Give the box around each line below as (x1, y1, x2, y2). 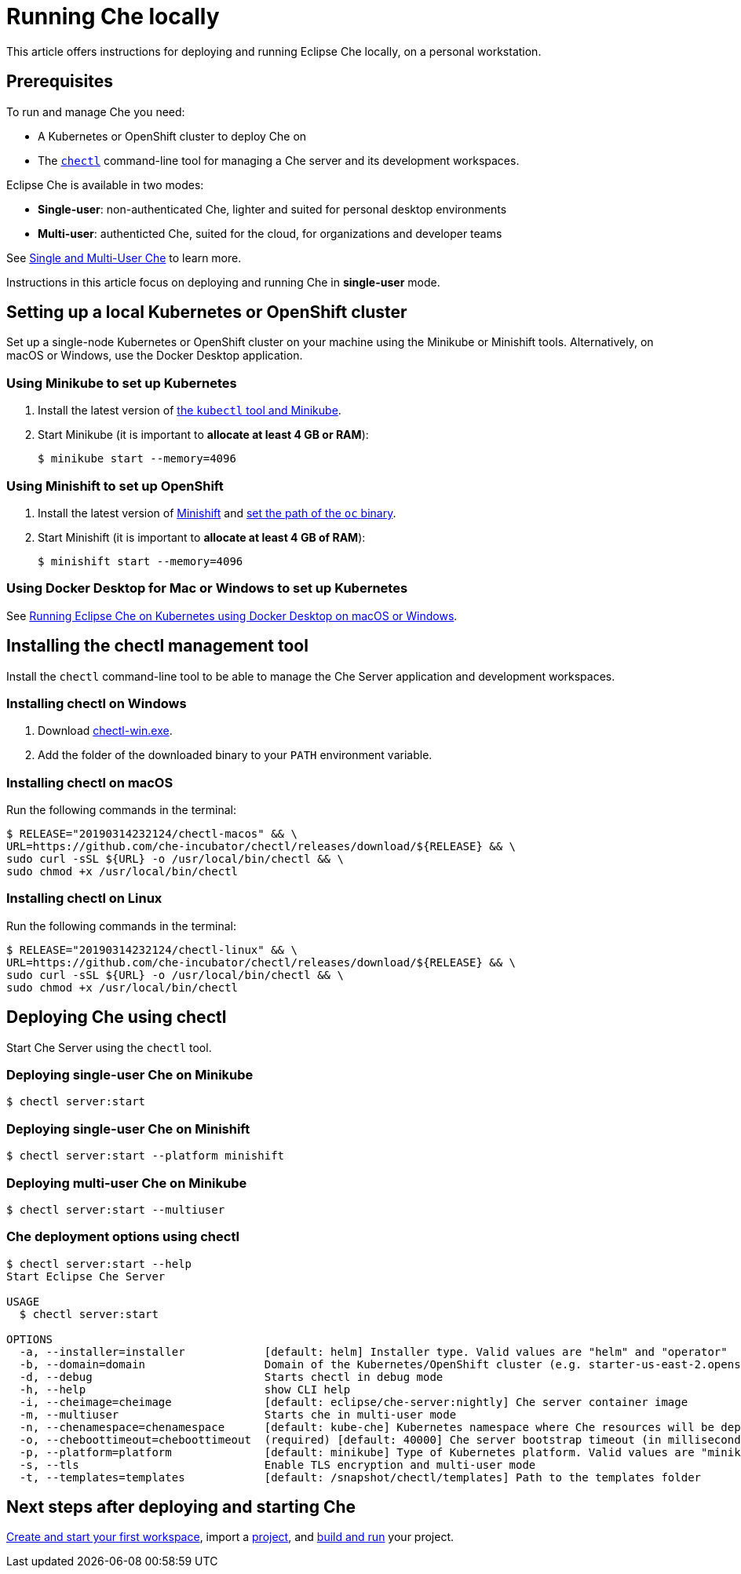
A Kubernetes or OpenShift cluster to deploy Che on (38, 129, 307, 143)
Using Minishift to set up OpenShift (6, 477, 224, 494)
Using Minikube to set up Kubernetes (6, 374, 237, 391)
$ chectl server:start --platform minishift (6, 1149, 285, 1163)
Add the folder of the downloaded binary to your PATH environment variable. (38, 748, 433, 762)
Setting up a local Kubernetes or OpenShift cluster (6, 302, 407, 323)
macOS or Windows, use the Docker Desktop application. (6, 349, 303, 363)
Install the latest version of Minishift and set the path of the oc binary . (38, 506, 396, 520)
